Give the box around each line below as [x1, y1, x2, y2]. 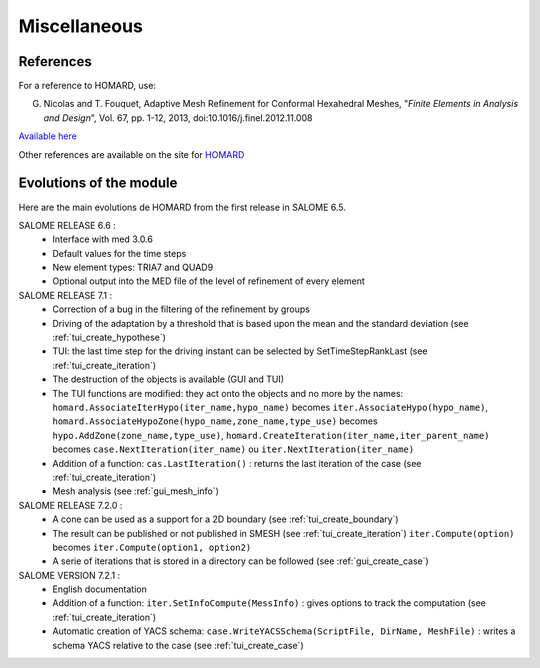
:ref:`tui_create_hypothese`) [52, 331, 167, 344]
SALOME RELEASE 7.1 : [18, 289, 113, 301]
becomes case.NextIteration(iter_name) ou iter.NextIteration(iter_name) [52, 443, 415, 455]
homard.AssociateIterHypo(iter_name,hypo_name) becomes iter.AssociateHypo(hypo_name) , [52, 401, 489, 413]
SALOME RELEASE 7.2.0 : [18, 499, 123, 511]
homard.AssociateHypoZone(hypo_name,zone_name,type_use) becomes [52, 415, 379, 427]
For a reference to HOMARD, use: [18, 80, 157, 92]
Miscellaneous [18, 15, 144, 37]
